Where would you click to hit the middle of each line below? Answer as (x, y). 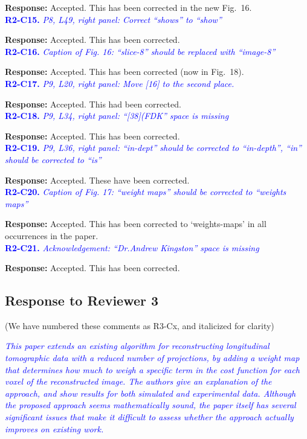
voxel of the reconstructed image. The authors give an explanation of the (138, 381)
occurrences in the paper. (52, 235)
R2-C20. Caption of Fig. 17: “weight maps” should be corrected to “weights (146, 192)
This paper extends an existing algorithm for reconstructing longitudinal (137, 346)
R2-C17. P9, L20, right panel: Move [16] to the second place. (120, 83)
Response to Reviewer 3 (82, 300)
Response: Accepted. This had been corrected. (93, 104)
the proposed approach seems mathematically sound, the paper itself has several (150, 405)
